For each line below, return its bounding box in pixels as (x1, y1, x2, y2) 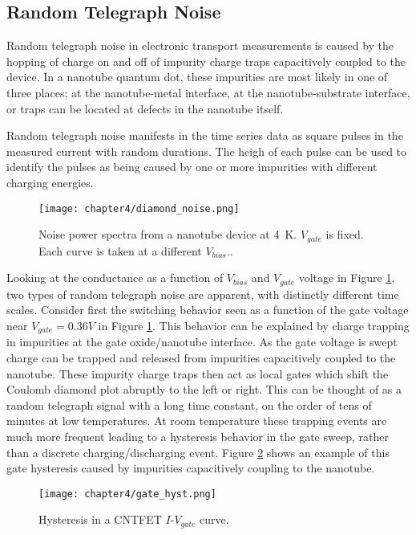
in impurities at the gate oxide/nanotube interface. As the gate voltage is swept (6, 333, 398, 350)
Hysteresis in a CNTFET (38, 511, 162, 528)
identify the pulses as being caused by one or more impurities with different (6, 158, 378, 175)
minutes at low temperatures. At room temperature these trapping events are (6, 412, 387, 429)
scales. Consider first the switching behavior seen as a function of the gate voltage (6, 301, 409, 318)
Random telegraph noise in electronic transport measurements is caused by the (6, 37, 394, 54)
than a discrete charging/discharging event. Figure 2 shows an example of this (6, 443, 390, 460)
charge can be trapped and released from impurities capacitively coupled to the (6, 349, 396, 366)
